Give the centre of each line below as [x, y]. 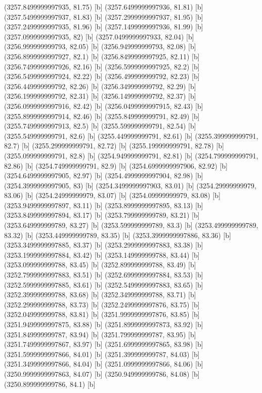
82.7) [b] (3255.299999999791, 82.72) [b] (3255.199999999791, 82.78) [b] [114, 146]
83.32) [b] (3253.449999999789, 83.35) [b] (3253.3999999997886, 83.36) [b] [118, 235]
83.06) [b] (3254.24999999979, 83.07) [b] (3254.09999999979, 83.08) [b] [112, 195]
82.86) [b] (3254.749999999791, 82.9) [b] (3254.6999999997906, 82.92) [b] [116, 165]
